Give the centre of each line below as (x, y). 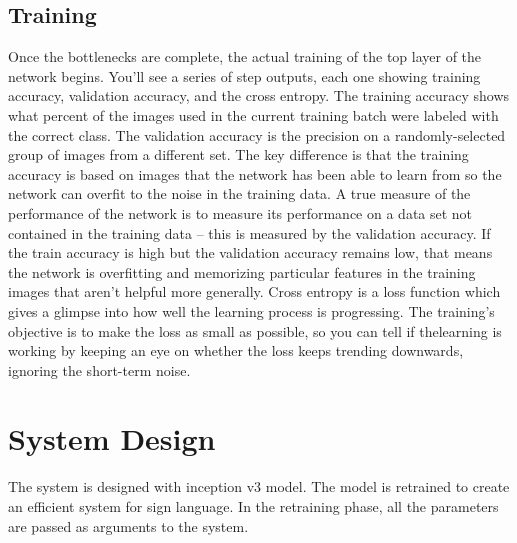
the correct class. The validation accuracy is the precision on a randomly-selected (257, 134)
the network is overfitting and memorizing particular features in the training (242, 271)
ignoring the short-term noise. (99, 369)
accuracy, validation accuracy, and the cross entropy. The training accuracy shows (259, 95)
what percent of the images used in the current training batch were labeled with (253, 114)
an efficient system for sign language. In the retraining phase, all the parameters (253, 506)
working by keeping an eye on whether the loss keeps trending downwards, (236, 350)
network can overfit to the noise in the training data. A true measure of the (239, 193)
